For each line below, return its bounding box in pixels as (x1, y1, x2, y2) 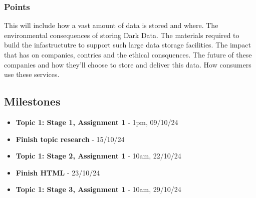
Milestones (4, 93, 61, 109)
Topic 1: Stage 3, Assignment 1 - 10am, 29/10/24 (16, 184, 181, 194)
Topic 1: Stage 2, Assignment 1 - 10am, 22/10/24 (16, 150, 181, 161)
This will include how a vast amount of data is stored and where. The (4, 20, 218, 30)
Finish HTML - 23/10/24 (16, 167, 100, 177)
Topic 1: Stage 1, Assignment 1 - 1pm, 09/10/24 (16, 116, 178, 127)
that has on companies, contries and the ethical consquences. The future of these (4, 49, 252, 59)
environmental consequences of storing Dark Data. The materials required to (4, 29, 239, 40)
